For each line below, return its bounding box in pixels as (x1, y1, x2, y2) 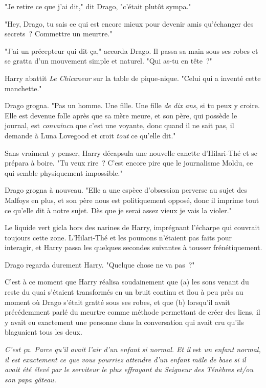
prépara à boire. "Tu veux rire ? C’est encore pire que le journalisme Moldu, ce (5, 157, 253, 168)
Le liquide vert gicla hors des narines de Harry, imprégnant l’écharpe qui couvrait (5, 222, 260, 233)
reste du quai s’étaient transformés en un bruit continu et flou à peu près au (5, 287, 243, 297)
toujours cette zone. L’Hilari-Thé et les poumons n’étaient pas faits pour (5, 232, 232, 242)
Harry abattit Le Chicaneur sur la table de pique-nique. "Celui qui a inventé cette (5, 72, 261, 83)
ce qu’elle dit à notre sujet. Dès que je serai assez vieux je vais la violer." (5, 205, 232, 215)
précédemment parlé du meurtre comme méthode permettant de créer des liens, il (5, 307, 260, 317)
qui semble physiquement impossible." (5, 167, 123, 178)
